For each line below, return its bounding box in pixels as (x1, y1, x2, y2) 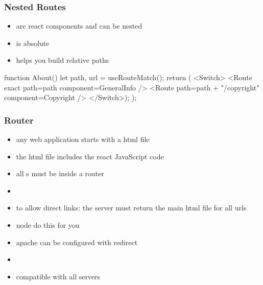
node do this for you (16, 219, 80, 230)
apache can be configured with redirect (16, 236, 138, 247)
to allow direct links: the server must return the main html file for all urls (16, 202, 247, 213)
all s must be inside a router (16, 168, 104, 179)
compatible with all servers (16, 271, 101, 281)
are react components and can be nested (16, 20, 142, 31)
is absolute (16, 37, 50, 48)
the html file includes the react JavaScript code (16, 151, 164, 161)
